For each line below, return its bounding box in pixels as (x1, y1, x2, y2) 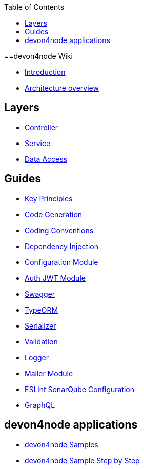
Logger (25, 353, 49, 362)
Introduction (25, 68, 66, 76)
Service (25, 138, 51, 148)
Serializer (25, 321, 56, 330)
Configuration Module (25, 257, 98, 267)
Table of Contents (4, 3, 65, 11)
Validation (25, 337, 58, 346)
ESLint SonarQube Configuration (25, 384, 135, 394)
